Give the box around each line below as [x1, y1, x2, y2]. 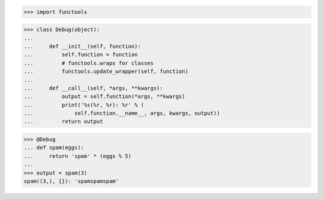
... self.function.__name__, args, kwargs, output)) [23, 110, 220, 117]
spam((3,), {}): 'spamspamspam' [23, 178, 119, 185]
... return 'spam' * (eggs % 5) [23, 152, 132, 160]
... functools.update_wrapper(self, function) [23, 68, 188, 75]
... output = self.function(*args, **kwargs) [23, 93, 185, 100]
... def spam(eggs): [23, 144, 84, 151]
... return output [23, 118, 103, 125]
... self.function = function [23, 51, 138, 58]
